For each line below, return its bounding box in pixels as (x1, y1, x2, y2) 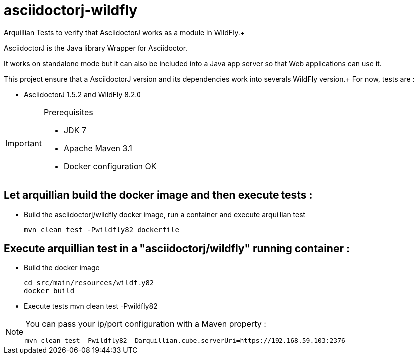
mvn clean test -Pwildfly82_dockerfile (24, 225, 179, 234)
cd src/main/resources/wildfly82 (24, 279, 154, 287)
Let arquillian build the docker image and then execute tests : (4, 189, 313, 202)
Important (5, 138, 42, 148)
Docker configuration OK (63, 161, 157, 171)
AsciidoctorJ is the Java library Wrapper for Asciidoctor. (4, 43, 188, 52)
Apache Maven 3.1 (63, 143, 132, 153)
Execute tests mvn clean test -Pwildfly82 (24, 302, 158, 311)
